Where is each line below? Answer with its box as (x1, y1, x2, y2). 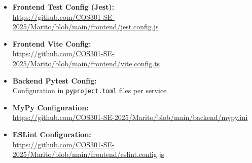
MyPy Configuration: (12, 102, 89, 112)
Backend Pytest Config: (12, 75, 97, 86)
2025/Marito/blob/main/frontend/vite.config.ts (12, 58, 160, 68)
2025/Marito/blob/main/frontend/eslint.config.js (12, 149, 164, 159)
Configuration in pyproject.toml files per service (12, 85, 167, 96)
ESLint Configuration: (12, 129, 91, 139)
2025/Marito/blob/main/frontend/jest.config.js (12, 21, 159, 32)
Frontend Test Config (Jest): (12, 2, 115, 12)
